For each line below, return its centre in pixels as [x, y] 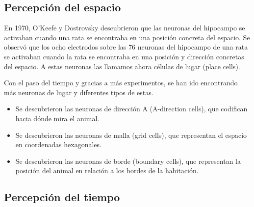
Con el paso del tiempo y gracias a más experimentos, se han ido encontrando [121, 83]
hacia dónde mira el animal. [57, 118]
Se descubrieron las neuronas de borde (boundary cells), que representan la [128, 161]
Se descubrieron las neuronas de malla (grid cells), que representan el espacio [131, 135]
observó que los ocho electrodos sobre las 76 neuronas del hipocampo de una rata [126, 47]
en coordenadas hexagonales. [58, 144]
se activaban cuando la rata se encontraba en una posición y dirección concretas [124, 56]
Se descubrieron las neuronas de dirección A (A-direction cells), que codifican [131, 109]
